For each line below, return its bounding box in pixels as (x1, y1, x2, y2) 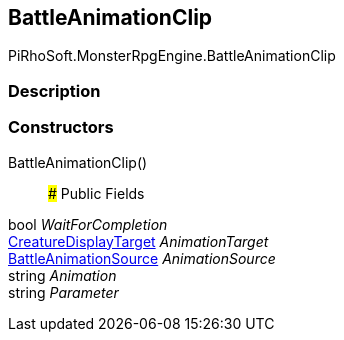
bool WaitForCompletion (8, 215, 168, 233)
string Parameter (8, 283, 119, 301)
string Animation (8, 266, 117, 284)
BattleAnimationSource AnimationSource (8, 249, 276, 267)
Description (8, 80, 101, 101)
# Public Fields (48, 184, 145, 202)
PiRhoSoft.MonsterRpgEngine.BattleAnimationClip (8, 47, 336, 65)
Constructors (8, 117, 114, 138)
